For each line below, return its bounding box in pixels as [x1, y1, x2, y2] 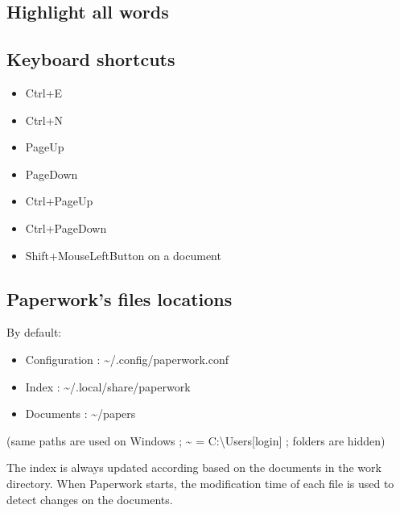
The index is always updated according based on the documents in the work [6, 459, 381, 476]
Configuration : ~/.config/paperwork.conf [25, 350, 229, 367]
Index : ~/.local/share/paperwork [25, 378, 191, 395]
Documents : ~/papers [25, 405, 136, 422]
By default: [6, 324, 62, 341]
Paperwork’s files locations [6, 286, 233, 311]
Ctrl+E [25, 84, 63, 101]
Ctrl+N [25, 111, 64, 128]
